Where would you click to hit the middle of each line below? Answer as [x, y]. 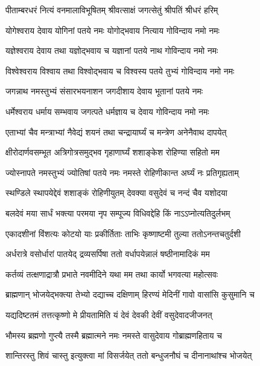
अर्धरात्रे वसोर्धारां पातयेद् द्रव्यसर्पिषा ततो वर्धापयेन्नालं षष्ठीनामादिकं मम [108, 254]
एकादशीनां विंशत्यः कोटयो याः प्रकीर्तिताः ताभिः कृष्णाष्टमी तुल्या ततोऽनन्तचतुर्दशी [123, 233]
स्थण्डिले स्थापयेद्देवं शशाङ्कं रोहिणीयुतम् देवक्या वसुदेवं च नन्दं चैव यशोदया [117, 193]
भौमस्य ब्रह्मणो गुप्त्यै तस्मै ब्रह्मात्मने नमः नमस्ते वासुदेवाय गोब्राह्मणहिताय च [114, 335]
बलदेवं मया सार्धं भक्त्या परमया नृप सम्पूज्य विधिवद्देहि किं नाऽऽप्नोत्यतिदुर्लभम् [118, 213]
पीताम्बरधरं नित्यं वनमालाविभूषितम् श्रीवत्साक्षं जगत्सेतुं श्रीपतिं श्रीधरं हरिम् [112, 10]
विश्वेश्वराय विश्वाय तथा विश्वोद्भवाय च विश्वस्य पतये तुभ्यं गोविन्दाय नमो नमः [120, 70]
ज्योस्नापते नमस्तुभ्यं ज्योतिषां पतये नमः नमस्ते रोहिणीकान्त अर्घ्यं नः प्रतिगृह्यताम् [122, 172]
